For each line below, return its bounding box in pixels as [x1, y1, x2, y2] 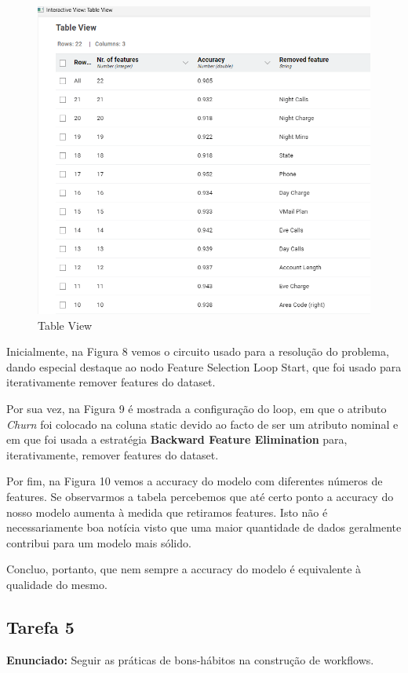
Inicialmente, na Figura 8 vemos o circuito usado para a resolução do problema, [6, 343, 389, 360]
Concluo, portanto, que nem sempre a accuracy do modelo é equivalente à [6, 561, 362, 577]
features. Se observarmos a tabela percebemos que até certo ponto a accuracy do [6, 488, 394, 505]
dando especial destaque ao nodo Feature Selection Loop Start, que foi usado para [6, 358, 402, 375]
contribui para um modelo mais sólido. [6, 534, 191, 550]
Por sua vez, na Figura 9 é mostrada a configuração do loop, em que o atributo [6, 401, 387, 417]
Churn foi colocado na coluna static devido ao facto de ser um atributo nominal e [6, 415, 399, 432]
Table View [38, 316, 93, 333]
